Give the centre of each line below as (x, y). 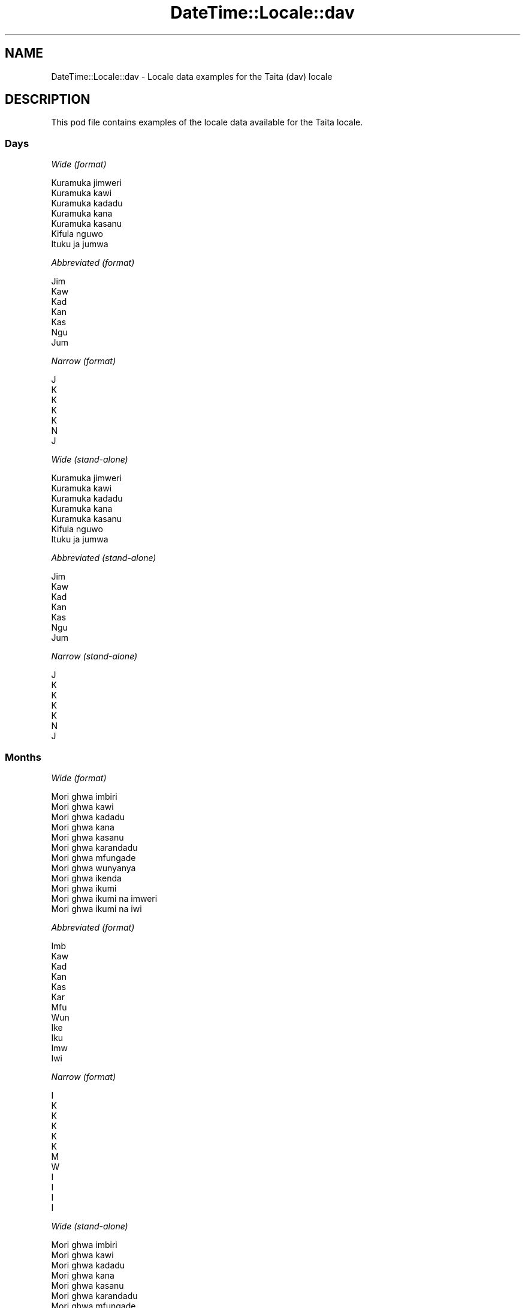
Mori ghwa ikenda (86, 878)
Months (23, 757)
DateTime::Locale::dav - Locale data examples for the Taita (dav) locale (192, 76)
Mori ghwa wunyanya (93, 868)
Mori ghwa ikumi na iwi (96, 908)
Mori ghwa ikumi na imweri (104, 898)
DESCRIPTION (48, 100)
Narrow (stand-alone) (94, 656)
